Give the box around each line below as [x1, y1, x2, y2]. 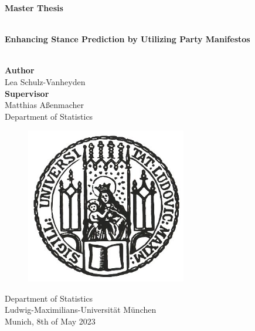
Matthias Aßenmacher [5, 99, 84, 111]
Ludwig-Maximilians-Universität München [5, 303, 157, 316]
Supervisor [5, 87, 49, 99]
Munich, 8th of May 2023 [5, 315, 96, 327]
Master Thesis [5, 2, 63, 13]
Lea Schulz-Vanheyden [5, 75, 86, 87]
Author [5, 64, 35, 76]
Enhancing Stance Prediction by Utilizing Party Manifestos [5, 33, 250, 45]
